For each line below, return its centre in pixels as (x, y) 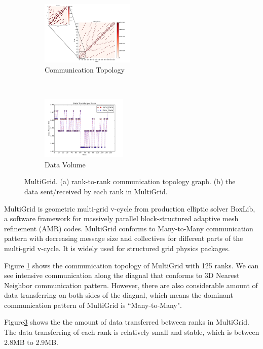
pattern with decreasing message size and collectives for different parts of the (124, 238)
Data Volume (65, 164)
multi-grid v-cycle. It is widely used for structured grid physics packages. (117, 248)
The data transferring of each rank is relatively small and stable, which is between (132, 332)
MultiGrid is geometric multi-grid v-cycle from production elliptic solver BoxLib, (130, 208)
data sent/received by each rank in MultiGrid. (96, 191)
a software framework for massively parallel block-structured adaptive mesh (121, 218)
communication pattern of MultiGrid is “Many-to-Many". (93, 305)
